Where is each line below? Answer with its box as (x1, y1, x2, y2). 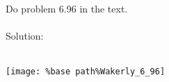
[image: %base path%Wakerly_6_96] (6, 67, 166, 77)
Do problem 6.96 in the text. (6, 1, 128, 15)
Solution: (6, 28, 44, 43)
